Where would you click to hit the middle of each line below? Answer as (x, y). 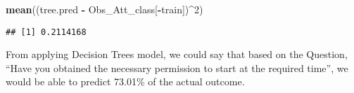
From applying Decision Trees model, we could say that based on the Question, (177, 54)
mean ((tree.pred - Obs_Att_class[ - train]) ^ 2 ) (105, 9)
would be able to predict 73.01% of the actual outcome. (125, 81)
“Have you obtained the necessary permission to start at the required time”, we (177, 67)
